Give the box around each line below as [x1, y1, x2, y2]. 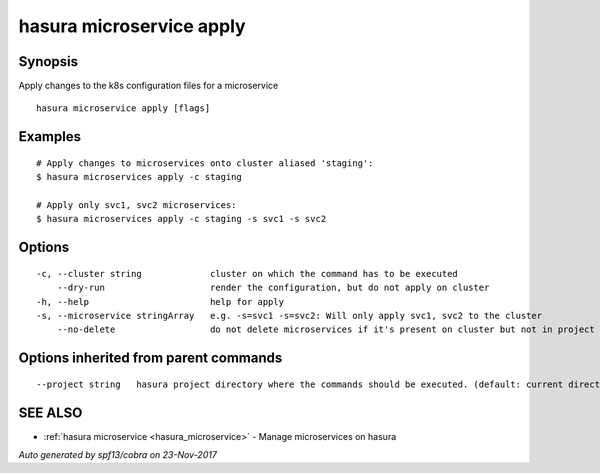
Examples [18, 128, 82, 145]
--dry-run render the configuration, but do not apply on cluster [56, 282, 490, 294]
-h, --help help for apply [36, 296, 285, 307]
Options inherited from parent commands [18, 350, 283, 367]
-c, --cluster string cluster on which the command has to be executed [36, 268, 459, 279]
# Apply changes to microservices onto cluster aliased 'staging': [36, 157, 374, 169]
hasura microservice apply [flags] [36, 103, 211, 114]
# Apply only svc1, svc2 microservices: [36, 200, 237, 211]
